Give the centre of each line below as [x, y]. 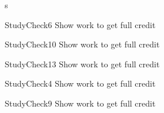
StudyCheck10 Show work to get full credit [82, 44]
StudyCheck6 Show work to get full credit [80, 24]
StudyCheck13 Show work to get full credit [82, 64]
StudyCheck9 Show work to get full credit [80, 103]
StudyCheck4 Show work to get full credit [80, 83]
